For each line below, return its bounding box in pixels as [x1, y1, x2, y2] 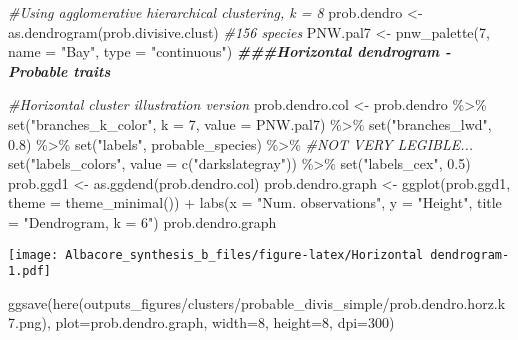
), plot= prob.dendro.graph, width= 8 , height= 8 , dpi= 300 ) [41, 312, 395, 333]
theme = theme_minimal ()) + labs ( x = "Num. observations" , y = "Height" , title [8, 192, 502, 213]
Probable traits [8, 60, 111, 81]
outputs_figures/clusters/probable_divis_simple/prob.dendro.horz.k [83, 292, 506, 313]
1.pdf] [8, 264, 51, 279]
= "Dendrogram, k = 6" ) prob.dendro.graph [8, 211, 277, 232]
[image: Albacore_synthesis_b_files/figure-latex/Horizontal [8, 247, 424, 262]
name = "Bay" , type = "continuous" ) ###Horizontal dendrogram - [8, 41, 451, 62]
